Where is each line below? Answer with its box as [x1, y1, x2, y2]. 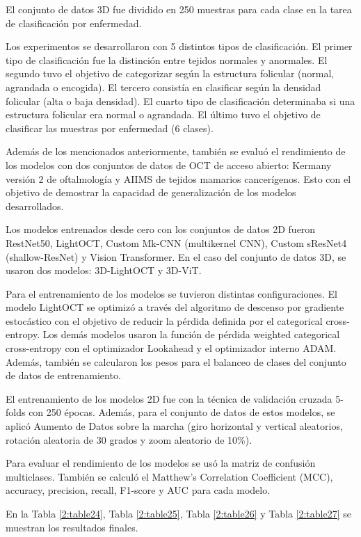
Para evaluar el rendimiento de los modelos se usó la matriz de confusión [6, 456, 316, 470]
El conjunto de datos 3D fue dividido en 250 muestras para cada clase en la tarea [6, 2, 352, 16]
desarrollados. [6, 198, 64, 213]
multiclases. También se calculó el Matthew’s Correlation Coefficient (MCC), [6, 469, 333, 483]
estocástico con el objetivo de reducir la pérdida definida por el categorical [6, 313, 323, 328]
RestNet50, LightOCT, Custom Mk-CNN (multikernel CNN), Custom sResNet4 [6, 235, 347, 250]
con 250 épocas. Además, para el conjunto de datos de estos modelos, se [29, 405, 335, 419]
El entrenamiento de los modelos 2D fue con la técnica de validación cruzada [6, 391, 332, 406]
